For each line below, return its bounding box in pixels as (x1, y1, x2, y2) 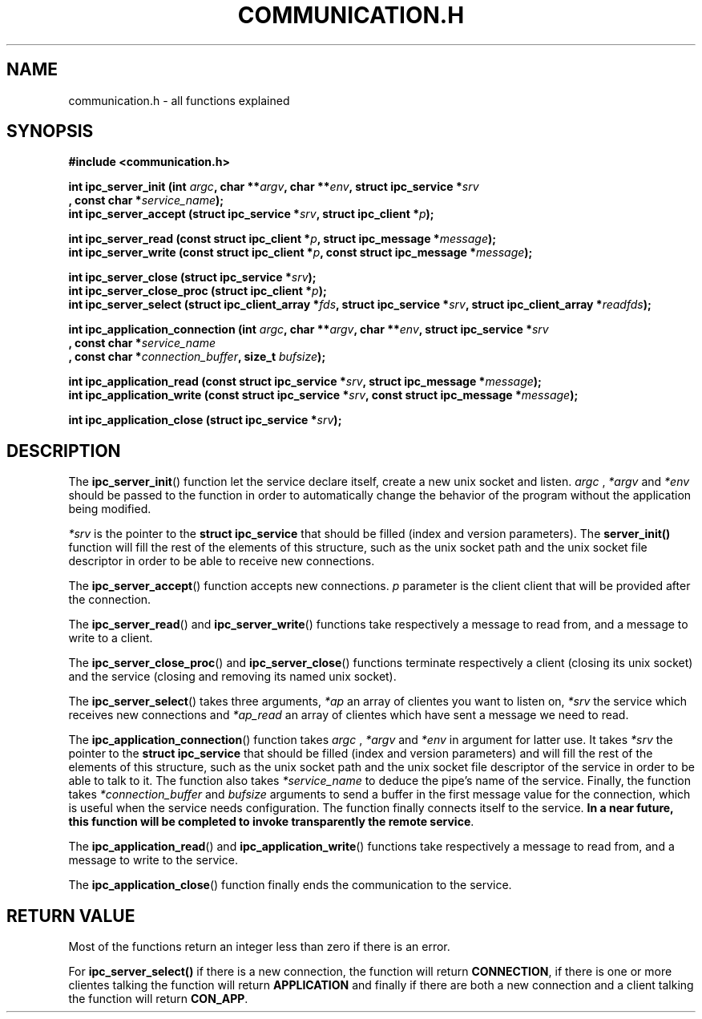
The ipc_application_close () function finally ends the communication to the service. (68, 878, 512, 892)
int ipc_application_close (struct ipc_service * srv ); (68, 413, 342, 427)
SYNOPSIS (6, 121, 94, 142)
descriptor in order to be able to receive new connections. (68, 554, 375, 568)
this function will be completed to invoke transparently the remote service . (68, 815, 474, 829)
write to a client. (68, 631, 153, 645)
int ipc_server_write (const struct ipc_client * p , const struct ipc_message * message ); (68, 245, 533, 260)
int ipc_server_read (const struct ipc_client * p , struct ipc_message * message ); (68, 232, 497, 246)
